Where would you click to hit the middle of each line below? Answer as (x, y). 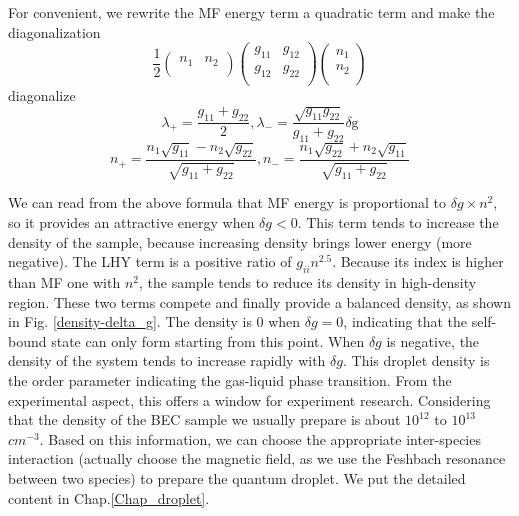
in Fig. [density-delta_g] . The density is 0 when (154, 321)
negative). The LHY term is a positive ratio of (150, 261)
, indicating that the (405, 321)
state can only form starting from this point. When (208, 340)
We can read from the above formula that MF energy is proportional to (227, 202)
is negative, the (433, 340)
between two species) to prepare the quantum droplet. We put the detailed (237, 477)
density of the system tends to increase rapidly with (167, 360)
